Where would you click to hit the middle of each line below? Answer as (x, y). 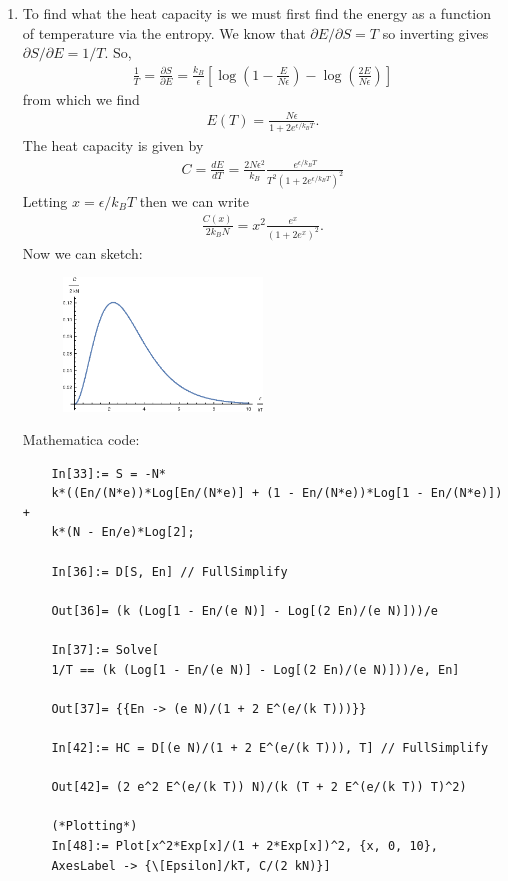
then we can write (194, 200)
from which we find (81, 98)
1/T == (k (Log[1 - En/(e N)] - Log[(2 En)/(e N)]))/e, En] (255, 669)
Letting (45, 200)
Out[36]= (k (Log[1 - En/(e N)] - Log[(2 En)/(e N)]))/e (245, 610)
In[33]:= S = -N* (108, 473)
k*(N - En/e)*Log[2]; (123, 532)
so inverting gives (435, 32)
